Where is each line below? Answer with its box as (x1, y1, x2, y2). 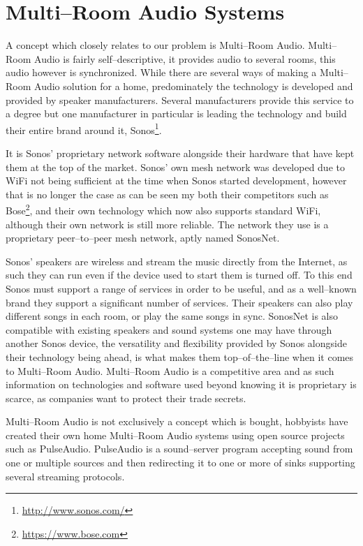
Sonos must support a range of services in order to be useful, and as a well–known (6, 281, 357, 295)
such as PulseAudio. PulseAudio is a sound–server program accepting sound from (6, 441, 353, 456)
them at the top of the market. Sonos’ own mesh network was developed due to (6, 159, 345, 174)
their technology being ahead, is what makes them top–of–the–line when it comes (6, 349, 354, 364)
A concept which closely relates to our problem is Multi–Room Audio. (6, 38, 305, 52)
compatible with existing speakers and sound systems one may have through (6, 322, 332, 337)
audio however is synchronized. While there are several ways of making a (6, 65, 317, 80)
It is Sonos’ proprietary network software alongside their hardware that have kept (6, 145, 355, 160)
